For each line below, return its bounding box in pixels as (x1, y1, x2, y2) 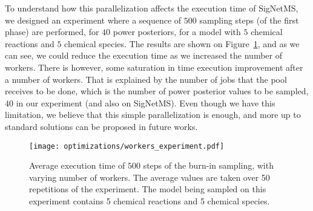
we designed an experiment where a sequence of (5, 13, 182, 26)
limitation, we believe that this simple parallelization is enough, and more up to (5, 108, 301, 121)
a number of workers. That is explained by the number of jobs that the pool (5, 73, 287, 85)
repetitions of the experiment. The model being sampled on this (29, 183, 266, 195)
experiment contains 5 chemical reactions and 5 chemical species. (29, 194, 270, 207)
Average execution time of (29, 159, 125, 172)
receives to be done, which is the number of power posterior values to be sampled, (5, 85, 309, 97)
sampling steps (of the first (199, 13, 299, 26)
